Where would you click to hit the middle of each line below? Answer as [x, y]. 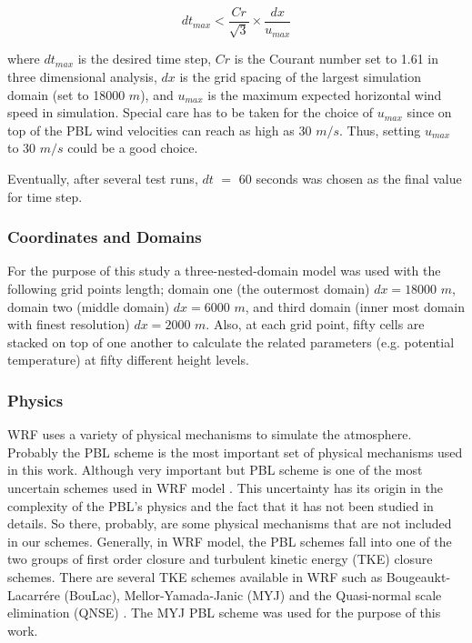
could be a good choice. [133, 148]
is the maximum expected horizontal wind [325, 94]
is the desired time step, [145, 59]
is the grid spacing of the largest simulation [301, 77]
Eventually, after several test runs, [103, 179]
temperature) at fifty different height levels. [128, 360]
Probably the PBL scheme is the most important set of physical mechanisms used [235, 452]
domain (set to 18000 [66, 94]
